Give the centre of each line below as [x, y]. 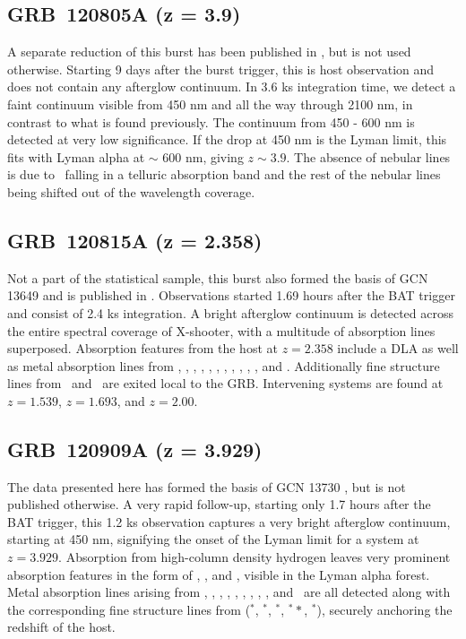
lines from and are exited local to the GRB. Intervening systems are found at [225, 383]
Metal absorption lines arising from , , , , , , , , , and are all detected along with [229, 592]
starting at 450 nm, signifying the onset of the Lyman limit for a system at [213, 539]
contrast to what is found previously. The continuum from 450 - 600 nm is [211, 121]
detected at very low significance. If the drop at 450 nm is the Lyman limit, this [227, 139]
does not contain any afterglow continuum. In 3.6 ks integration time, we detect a [232, 86]
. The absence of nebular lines [368, 156]
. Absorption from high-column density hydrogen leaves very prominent [255, 557]
